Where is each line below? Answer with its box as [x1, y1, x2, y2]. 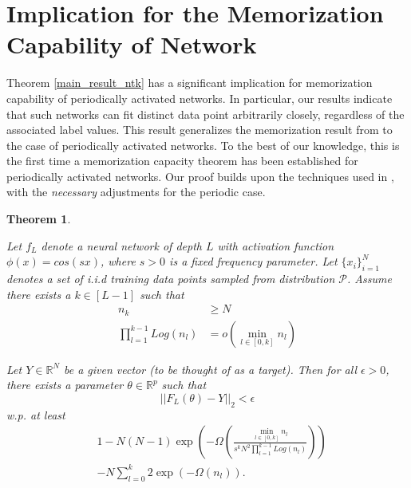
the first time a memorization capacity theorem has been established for [6, 152, 358, 169]
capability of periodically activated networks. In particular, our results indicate [6, 89, 393, 106]
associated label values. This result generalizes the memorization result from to [6, 121, 393, 138]
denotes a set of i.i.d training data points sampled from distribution [6, 270, 335, 287]
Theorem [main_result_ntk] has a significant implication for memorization [6, 74, 373, 91]
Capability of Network [6, 28, 257, 61]
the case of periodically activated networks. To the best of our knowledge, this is [6, 136, 400, 153]
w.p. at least [6, 406, 65, 423]
